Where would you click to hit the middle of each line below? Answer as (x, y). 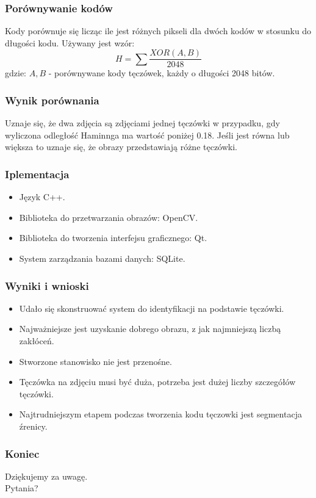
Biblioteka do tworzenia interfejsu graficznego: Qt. (113, 238)
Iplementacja (37, 174)
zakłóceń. (37, 341)
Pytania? (22, 488)
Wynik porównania (52, 100)
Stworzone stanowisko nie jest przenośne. (95, 361)
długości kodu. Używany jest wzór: (70, 42)
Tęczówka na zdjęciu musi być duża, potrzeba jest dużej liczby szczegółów (157, 382)
